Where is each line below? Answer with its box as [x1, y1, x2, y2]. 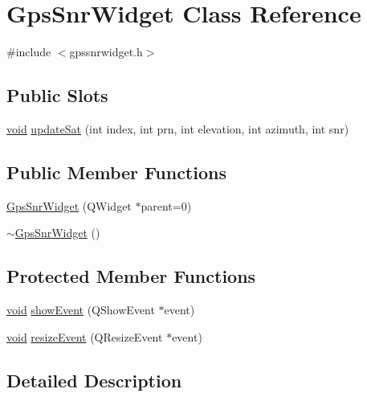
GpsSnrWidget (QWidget [6, 197, 132, 214]
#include [6, 43, 51, 60]
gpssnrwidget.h [69, 43, 143, 60]
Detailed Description [6, 367, 182, 392]
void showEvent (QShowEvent [6, 301, 155, 318]
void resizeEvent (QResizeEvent [6, 328, 163, 345]
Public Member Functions [6, 159, 226, 184]
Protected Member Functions [6, 264, 256, 289]
